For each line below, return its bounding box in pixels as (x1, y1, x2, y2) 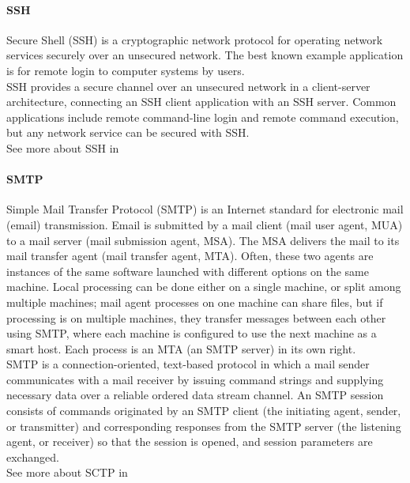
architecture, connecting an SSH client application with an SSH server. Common (6, 93, 397, 110)
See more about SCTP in (6, 464, 128, 481)
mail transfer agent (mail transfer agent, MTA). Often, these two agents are (6, 247, 374, 264)
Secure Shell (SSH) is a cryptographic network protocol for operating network (6, 31, 383, 47)
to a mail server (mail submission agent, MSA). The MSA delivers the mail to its (6, 232, 400, 248)
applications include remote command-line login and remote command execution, (6, 108, 399, 125)
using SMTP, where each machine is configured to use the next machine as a (6, 325, 377, 341)
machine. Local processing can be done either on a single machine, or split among (6, 278, 401, 295)
